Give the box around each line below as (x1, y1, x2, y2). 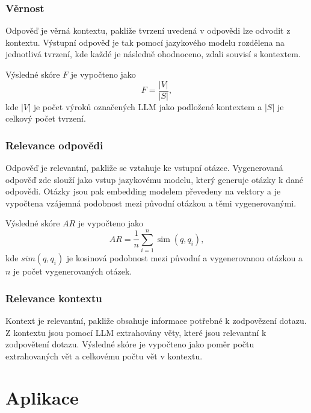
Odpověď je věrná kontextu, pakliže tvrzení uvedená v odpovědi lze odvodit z (5, 24, 291, 37)
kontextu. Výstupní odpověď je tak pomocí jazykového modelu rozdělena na (5, 36, 285, 48)
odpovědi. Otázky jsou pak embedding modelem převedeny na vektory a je (5, 185, 281, 197)
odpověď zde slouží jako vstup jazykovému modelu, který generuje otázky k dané (5, 173, 303, 185)
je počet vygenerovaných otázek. (13, 265, 132, 278)
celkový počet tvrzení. (5, 112, 86, 125)
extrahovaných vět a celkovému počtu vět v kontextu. (5, 349, 203, 362)
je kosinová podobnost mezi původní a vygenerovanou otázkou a (66, 252, 303, 264)
